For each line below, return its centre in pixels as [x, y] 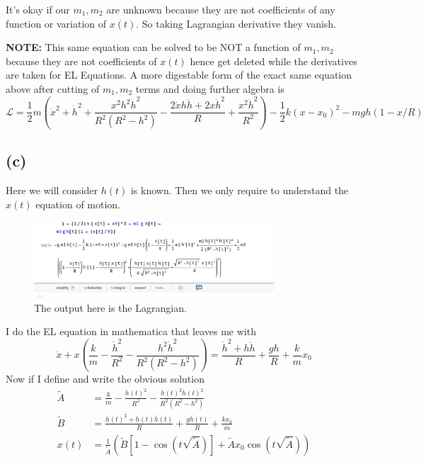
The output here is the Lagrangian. [110, 307]
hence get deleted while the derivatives [274, 61]
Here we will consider [52, 190]
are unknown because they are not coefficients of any [221, 9]
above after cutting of [53, 88]
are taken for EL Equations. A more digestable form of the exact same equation [179, 75]
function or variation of [56, 23]
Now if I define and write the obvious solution [105, 379]
